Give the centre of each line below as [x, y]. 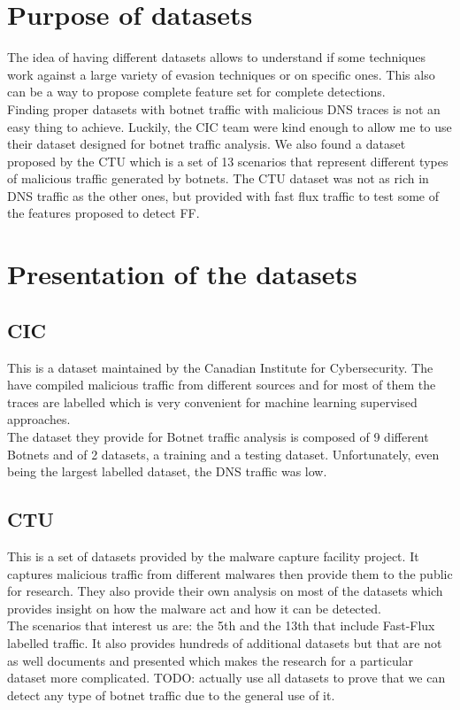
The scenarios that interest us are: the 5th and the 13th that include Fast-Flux [221, 625]
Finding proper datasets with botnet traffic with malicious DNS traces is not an [224, 108]
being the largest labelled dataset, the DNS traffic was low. [167, 471]
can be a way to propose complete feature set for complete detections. [196, 92]
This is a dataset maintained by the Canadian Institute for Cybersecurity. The [220, 367]
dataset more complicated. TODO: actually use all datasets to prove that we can [226, 678]
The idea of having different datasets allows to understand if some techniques [217, 57]
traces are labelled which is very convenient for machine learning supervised [212, 401]
